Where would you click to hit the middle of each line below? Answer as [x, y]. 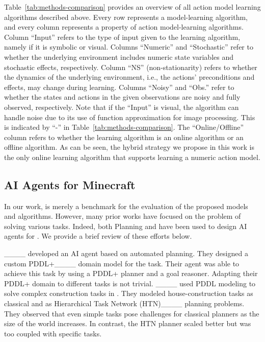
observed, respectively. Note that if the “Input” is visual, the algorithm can [122, 107]
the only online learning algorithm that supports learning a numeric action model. [132, 157]
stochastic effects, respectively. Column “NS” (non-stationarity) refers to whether [131, 67]
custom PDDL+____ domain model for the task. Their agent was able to [122, 263]
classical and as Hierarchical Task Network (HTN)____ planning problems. [124, 303]
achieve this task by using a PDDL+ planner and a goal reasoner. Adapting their [131, 273]
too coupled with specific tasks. [53, 333]
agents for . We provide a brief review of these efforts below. [98, 236]
